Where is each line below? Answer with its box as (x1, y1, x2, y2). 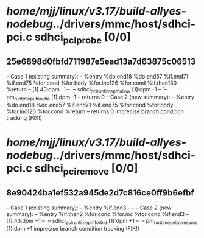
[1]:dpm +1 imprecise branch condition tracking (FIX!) (6, 225, 140, 232)
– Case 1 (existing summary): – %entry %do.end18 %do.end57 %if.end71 (6, 72, 189, 80)
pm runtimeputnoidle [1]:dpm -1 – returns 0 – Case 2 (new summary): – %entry (6, 93, 195, 102)
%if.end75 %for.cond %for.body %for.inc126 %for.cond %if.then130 (6, 79, 177, 86)
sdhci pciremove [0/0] (34, 161, 138, 177)
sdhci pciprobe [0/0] (34, 30, 131, 46)
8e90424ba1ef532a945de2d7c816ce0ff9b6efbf (6, 187, 194, 198)
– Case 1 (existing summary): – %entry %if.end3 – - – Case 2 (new (6, 204, 172, 211)
